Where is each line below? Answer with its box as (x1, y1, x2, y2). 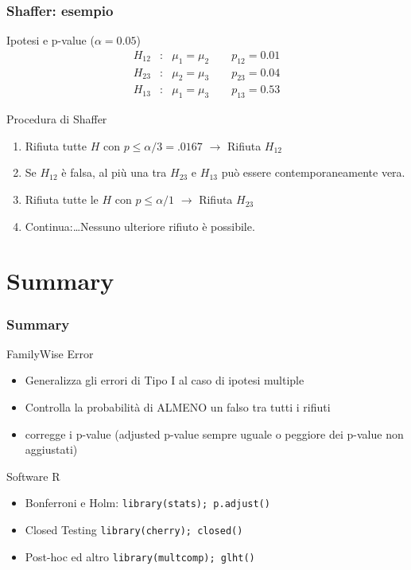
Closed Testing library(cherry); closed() (25, 521, 243, 538)
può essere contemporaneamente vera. (221, 164, 405, 181)
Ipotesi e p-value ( (6, 32, 95, 49)
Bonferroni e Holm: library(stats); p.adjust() (25, 494, 270, 511)
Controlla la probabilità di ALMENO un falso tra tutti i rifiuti (25, 399, 331, 416)
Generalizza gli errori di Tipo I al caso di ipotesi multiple (25, 372, 304, 388)
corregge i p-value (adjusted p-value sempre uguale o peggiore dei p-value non (25, 425, 404, 442)
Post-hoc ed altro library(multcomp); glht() (25, 548, 255, 564)
